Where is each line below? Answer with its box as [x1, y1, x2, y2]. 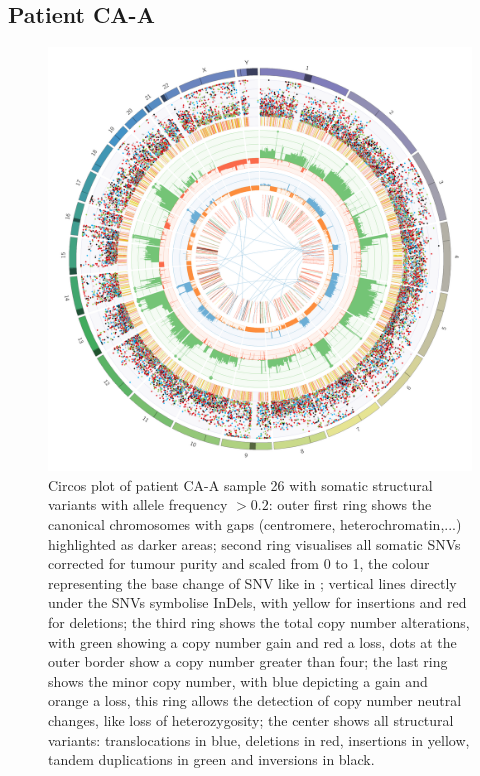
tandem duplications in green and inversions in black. [48, 749, 375, 770]
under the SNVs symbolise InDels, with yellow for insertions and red [48, 592, 467, 613]
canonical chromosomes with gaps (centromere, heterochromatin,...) [48, 513, 462, 534]
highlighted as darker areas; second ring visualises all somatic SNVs [48, 533, 461, 554]
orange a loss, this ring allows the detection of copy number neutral [48, 690, 462, 711]
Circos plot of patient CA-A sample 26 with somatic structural [48, 474, 433, 495]
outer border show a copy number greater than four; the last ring [48, 651, 448, 672]
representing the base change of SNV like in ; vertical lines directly [48, 572, 457, 593]
